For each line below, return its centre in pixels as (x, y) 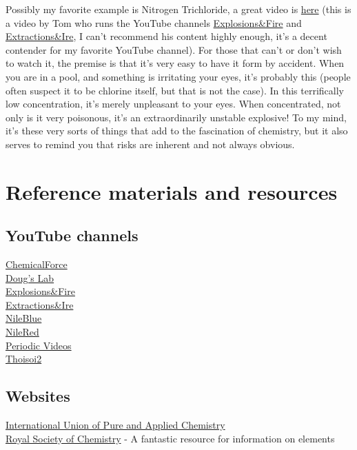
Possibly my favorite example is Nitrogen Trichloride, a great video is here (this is (178, 9)
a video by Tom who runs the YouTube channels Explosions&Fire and (154, 22)
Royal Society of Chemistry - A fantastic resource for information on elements (170, 438)
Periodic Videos (39, 345)
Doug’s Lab (30, 277)
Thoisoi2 (24, 359)
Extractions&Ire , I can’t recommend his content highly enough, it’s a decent (166, 36)
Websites (38, 396)
